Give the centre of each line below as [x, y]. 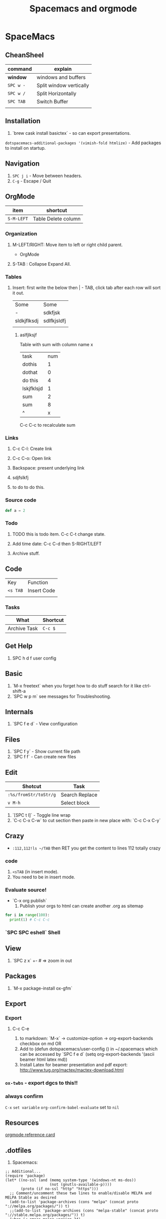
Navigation [22, 164]
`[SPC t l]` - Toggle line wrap [41, 815]
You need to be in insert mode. [44, 877]
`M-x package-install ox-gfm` [42, 988]
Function [38, 582]
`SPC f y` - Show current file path [46, 751]
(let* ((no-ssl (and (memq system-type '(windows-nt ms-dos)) [71, 1180]
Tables [13, 277]
